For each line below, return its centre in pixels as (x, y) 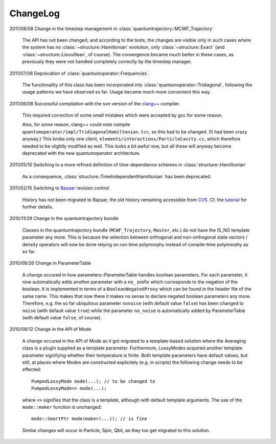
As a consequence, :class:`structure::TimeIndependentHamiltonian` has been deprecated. (117, 176)
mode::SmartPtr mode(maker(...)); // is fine (89, 419)
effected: (32, 369)
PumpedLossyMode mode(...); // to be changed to (93, 381)
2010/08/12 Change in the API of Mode (50, 329)
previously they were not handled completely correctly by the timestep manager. (107, 62)
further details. (38, 206)
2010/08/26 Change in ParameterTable (50, 263)
